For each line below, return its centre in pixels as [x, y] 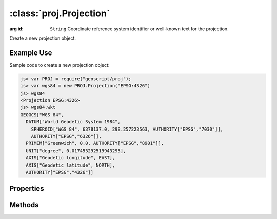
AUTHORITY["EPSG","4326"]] [60, 172]
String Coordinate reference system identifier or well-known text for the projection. [139, 29]
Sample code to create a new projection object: [60, 65]
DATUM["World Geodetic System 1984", [73, 122]
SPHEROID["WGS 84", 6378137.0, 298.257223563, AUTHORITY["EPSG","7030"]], [127, 129]
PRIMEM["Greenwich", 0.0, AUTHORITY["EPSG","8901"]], [95, 143]
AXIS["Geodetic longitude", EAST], [71, 158]
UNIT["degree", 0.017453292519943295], [76, 151]
